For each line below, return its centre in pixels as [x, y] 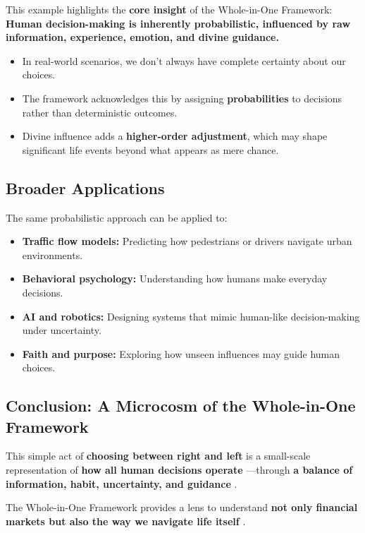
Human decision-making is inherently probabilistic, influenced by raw [178, 23]
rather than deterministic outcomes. [100, 112]
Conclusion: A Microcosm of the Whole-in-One [181, 406]
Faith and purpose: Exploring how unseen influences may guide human [181, 353]
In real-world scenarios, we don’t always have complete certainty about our [184, 60]
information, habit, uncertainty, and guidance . [122, 483]
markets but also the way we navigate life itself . [126, 521]
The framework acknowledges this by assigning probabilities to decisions [182, 98]
